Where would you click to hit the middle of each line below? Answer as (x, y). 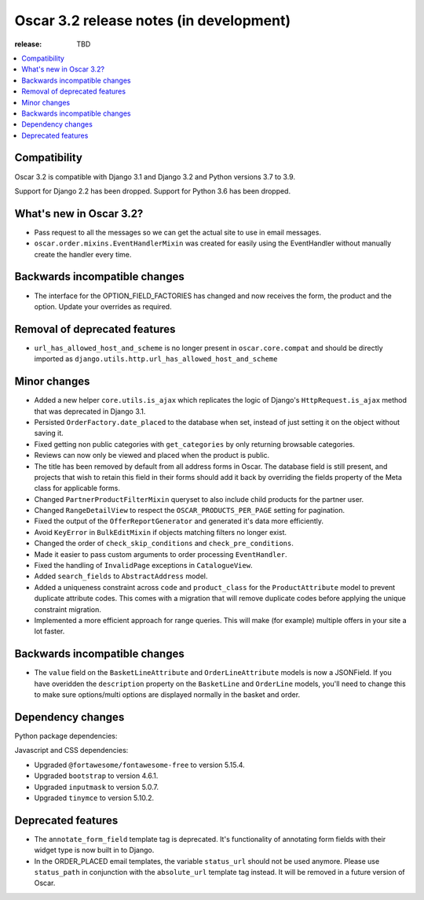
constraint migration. (68, 609)
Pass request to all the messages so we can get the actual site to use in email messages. (178, 232)
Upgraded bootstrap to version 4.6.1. (96, 776)
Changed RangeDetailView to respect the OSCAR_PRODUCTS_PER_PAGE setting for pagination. (190, 511)
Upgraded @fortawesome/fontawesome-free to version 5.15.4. (139, 765)
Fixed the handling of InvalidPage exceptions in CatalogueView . (143, 566)
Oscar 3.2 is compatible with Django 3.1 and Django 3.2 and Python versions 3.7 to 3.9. (155, 176)
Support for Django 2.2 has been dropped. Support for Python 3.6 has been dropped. (152, 191)
